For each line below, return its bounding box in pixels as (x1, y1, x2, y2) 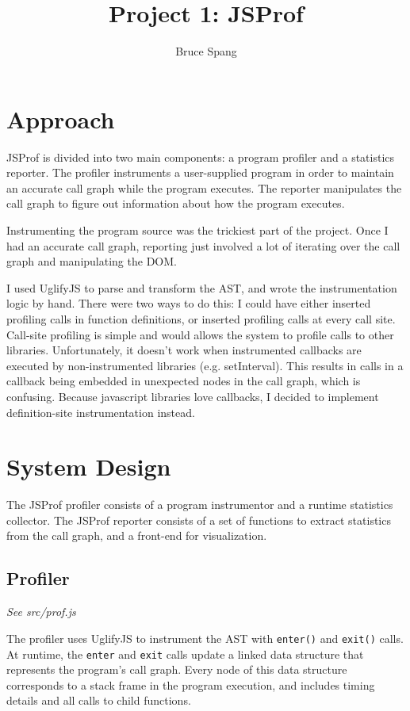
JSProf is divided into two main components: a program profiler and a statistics (6, 148, 395, 165)
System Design (6, 450, 171, 483)
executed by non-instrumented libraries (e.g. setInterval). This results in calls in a (6, 357, 404, 373)
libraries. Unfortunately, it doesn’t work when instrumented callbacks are (6, 342, 362, 358)
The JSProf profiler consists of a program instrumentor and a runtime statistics (6, 496, 393, 513)
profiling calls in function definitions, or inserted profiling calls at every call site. (6, 311, 396, 327)
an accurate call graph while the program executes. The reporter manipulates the (6, 179, 402, 196)
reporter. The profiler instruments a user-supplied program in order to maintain (6, 164, 394, 181)
